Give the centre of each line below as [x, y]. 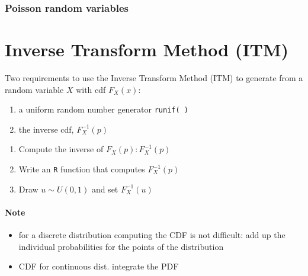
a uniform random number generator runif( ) [103, 109]
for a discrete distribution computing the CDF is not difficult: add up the [152, 235]
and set [105, 189]
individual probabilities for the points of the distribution [121, 246]
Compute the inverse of [61, 149]
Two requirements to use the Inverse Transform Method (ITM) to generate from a [154, 77]
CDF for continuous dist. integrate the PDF [99, 266]
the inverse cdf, [46, 129]
